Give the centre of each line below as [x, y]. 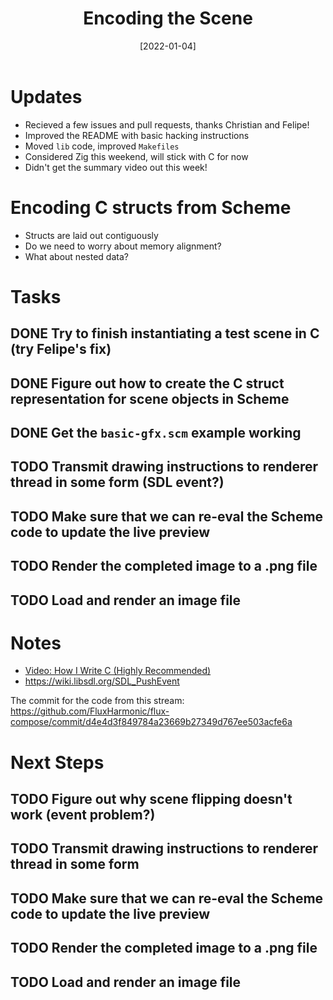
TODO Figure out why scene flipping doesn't [151, 799]
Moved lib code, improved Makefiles [102, 146]
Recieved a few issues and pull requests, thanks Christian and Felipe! [167, 124]
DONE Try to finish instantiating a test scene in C [165, 333]
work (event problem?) [83, 815]
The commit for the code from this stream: [97, 701]
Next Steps [57, 762]
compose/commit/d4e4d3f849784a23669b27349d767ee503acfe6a [151, 722]
